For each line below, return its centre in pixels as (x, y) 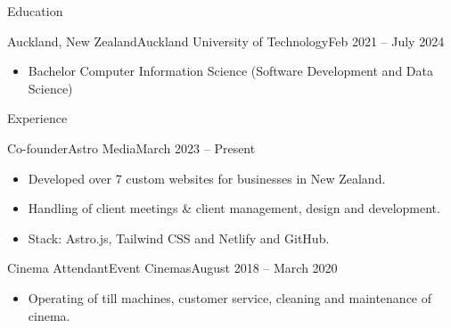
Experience (37, 118)
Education (35, 11)
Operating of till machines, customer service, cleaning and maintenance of (230, 297)
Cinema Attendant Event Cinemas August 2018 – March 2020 (172, 268)
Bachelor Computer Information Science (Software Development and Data (230, 71)
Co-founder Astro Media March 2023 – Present (131, 148)
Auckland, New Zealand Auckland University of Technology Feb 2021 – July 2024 (226, 41)
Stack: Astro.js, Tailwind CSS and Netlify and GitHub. (179, 238)
